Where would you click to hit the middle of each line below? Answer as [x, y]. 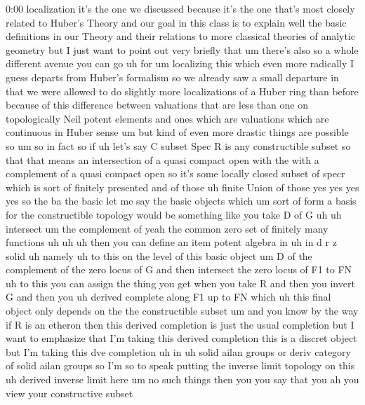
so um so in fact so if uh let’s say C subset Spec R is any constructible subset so [178, 145]
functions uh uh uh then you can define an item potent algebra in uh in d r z [171, 242]
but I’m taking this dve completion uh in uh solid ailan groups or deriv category [178, 351]
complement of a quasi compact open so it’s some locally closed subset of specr [175, 173]
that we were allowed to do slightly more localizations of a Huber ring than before [182, 91]
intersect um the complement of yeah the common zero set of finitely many [167, 228]
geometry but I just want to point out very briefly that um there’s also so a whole [182, 49]
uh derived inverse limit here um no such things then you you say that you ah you [182, 379]
